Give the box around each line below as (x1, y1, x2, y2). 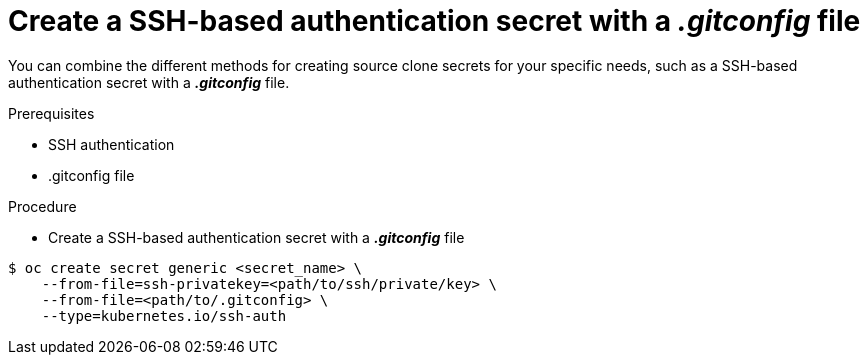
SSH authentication (48, 135, 175, 153)
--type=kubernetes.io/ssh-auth (41, 307, 287, 324)
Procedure (8, 197, 77, 215)
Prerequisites (8, 104, 95, 122)
